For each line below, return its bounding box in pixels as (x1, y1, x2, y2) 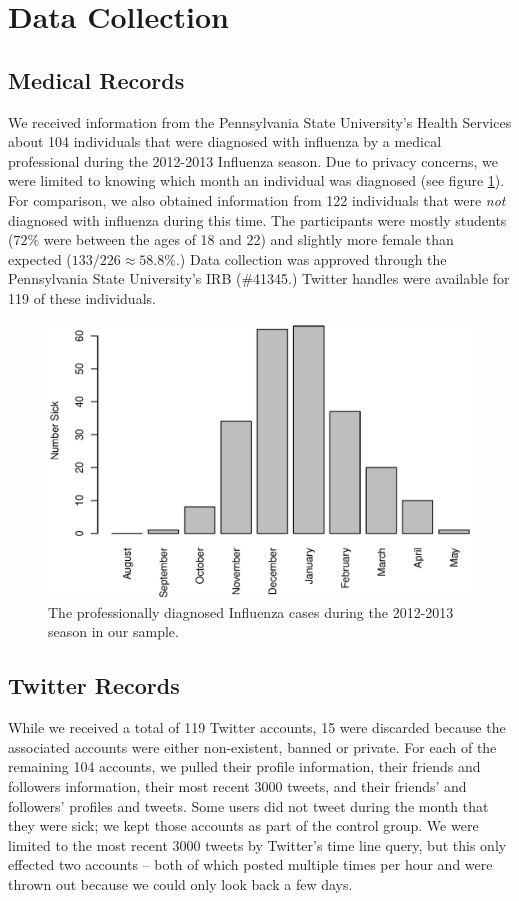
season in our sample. (48, 621, 179, 642)
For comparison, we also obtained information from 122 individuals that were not (8, 189, 506, 210)
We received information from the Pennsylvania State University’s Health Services (8, 111, 512, 132)
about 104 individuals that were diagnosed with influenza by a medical (8, 131, 442, 152)
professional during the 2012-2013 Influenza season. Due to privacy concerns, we (8, 150, 498, 171)
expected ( (8, 248, 72, 269)
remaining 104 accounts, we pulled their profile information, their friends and (8, 756, 481, 777)
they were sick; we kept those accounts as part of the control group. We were (8, 815, 479, 836)
